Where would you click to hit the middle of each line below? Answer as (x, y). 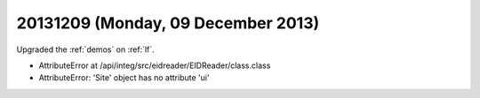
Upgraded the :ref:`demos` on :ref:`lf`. (85, 49)
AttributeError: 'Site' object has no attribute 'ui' (124, 78)
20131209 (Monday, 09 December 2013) (168, 23)
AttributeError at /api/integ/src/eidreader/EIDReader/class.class (155, 65)
